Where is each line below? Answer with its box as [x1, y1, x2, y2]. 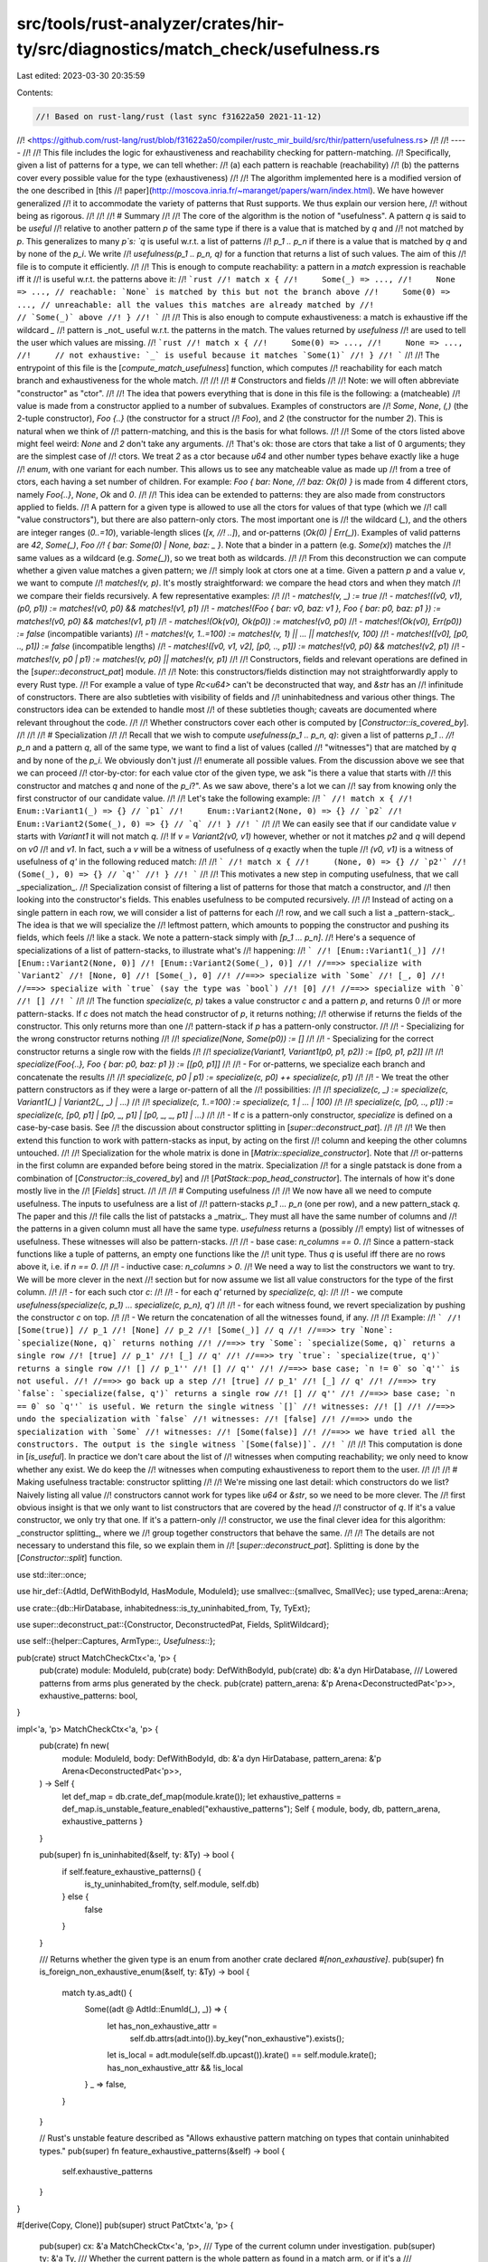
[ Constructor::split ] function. [16, 1553, 123, 1563]
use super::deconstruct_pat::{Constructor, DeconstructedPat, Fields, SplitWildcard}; [16, 1620, 330, 1630]
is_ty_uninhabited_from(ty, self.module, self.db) [84, 1878, 259, 1890]
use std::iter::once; [16, 1569, 87, 1580]
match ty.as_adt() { [61, 1987, 133, 1998]
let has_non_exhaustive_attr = [107, 2020, 218, 2031]
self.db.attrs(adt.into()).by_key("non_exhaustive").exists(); [129, 2032, 345, 2044]
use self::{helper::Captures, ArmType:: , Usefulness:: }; [16, 1636, 216, 1647]
